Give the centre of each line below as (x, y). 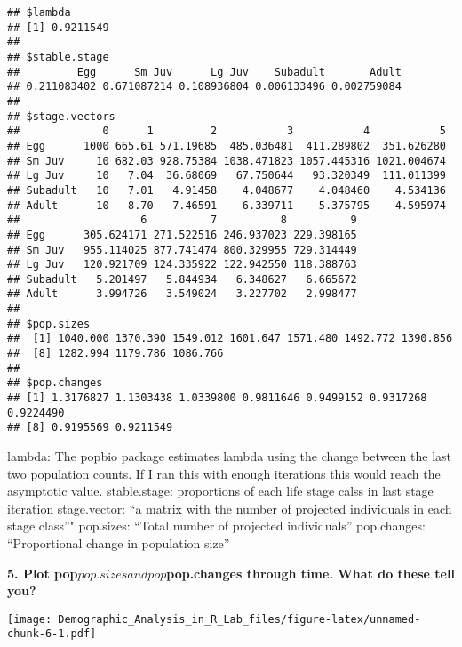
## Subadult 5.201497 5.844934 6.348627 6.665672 (182, 279)
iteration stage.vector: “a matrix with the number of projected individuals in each (230, 508)
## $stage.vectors (61, 116)
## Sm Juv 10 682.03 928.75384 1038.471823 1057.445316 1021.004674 (227, 161)
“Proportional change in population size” (119, 543)
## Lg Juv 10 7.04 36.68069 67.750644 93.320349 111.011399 (227, 176)
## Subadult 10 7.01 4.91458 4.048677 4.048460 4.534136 (227, 190)
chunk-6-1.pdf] (52, 634)
